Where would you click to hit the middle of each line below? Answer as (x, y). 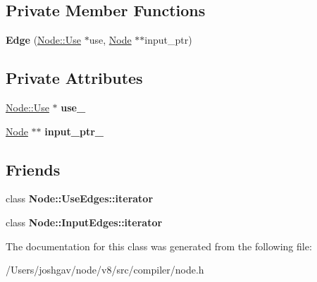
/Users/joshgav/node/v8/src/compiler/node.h (105, 270)
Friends (33, 169)
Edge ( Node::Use (43, 40)
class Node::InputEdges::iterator (84, 222)
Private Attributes (74, 78)
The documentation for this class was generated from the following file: (159, 246)
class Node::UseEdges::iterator (80, 198)
